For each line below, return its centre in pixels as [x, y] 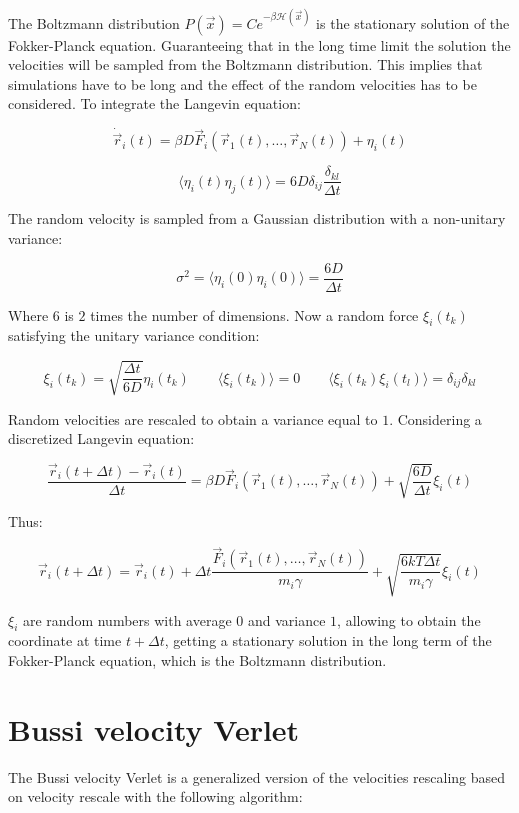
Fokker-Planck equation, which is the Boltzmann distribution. [197, 659]
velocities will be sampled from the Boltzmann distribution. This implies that [245, 64]
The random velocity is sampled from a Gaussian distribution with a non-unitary [257, 218]
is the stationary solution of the [413, 22]
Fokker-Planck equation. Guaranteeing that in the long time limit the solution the [259, 44]
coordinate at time [65, 640]
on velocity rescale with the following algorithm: [155, 796]
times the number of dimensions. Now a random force [254, 314]
